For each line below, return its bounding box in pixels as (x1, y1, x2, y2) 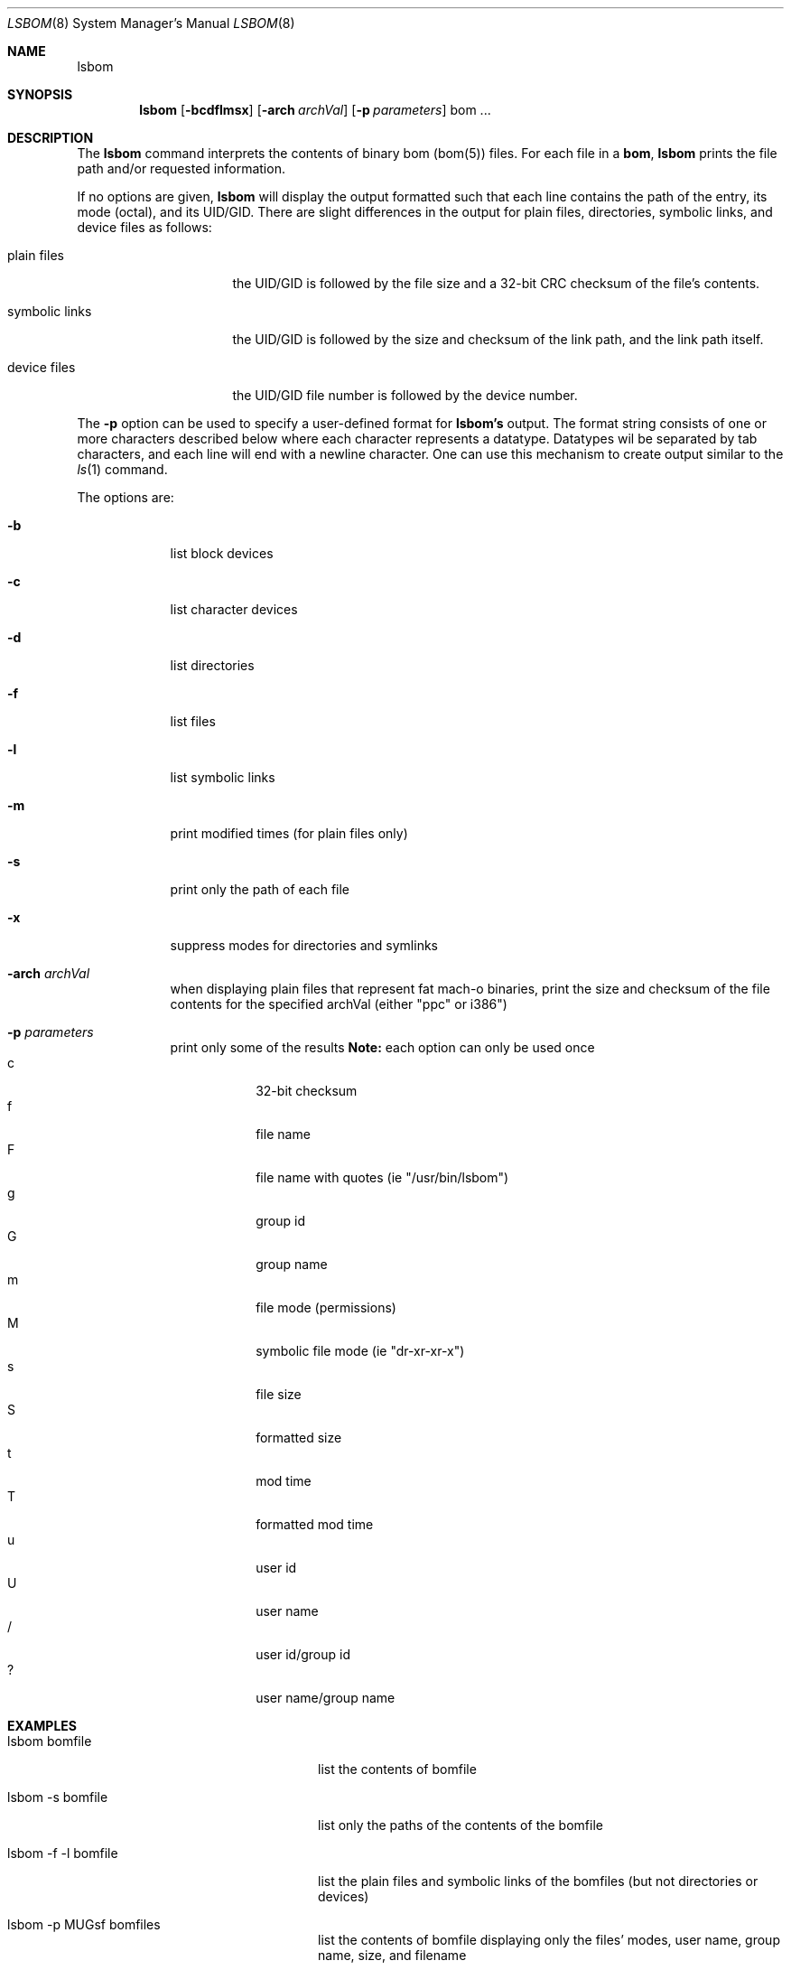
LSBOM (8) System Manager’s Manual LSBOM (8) (7, 15, 295, 31)
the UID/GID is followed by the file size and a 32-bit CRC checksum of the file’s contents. (232, 275, 760, 291)
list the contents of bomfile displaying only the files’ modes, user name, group (318, 1932, 780, 1947)
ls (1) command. (77, 462, 168, 477)
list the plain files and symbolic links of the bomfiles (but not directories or (318, 1873, 758, 1889)
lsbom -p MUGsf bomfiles (7, 1917, 161, 1932)
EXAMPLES (7, 1718, 77, 1733)
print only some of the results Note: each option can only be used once (170, 1040, 595, 1055)
